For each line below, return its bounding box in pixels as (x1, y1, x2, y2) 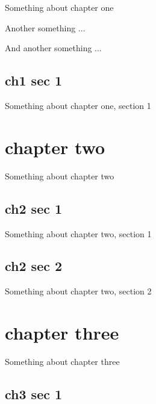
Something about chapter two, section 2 (5, 285, 152, 297)
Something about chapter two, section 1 (5, 227, 152, 240)
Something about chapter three (5, 355, 120, 368)
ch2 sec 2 (5, 256, 63, 275)
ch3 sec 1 (5, 385, 63, 403)
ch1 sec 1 (5, 71, 63, 90)
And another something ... (5, 42, 102, 54)
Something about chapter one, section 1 (5, 99, 151, 111)
